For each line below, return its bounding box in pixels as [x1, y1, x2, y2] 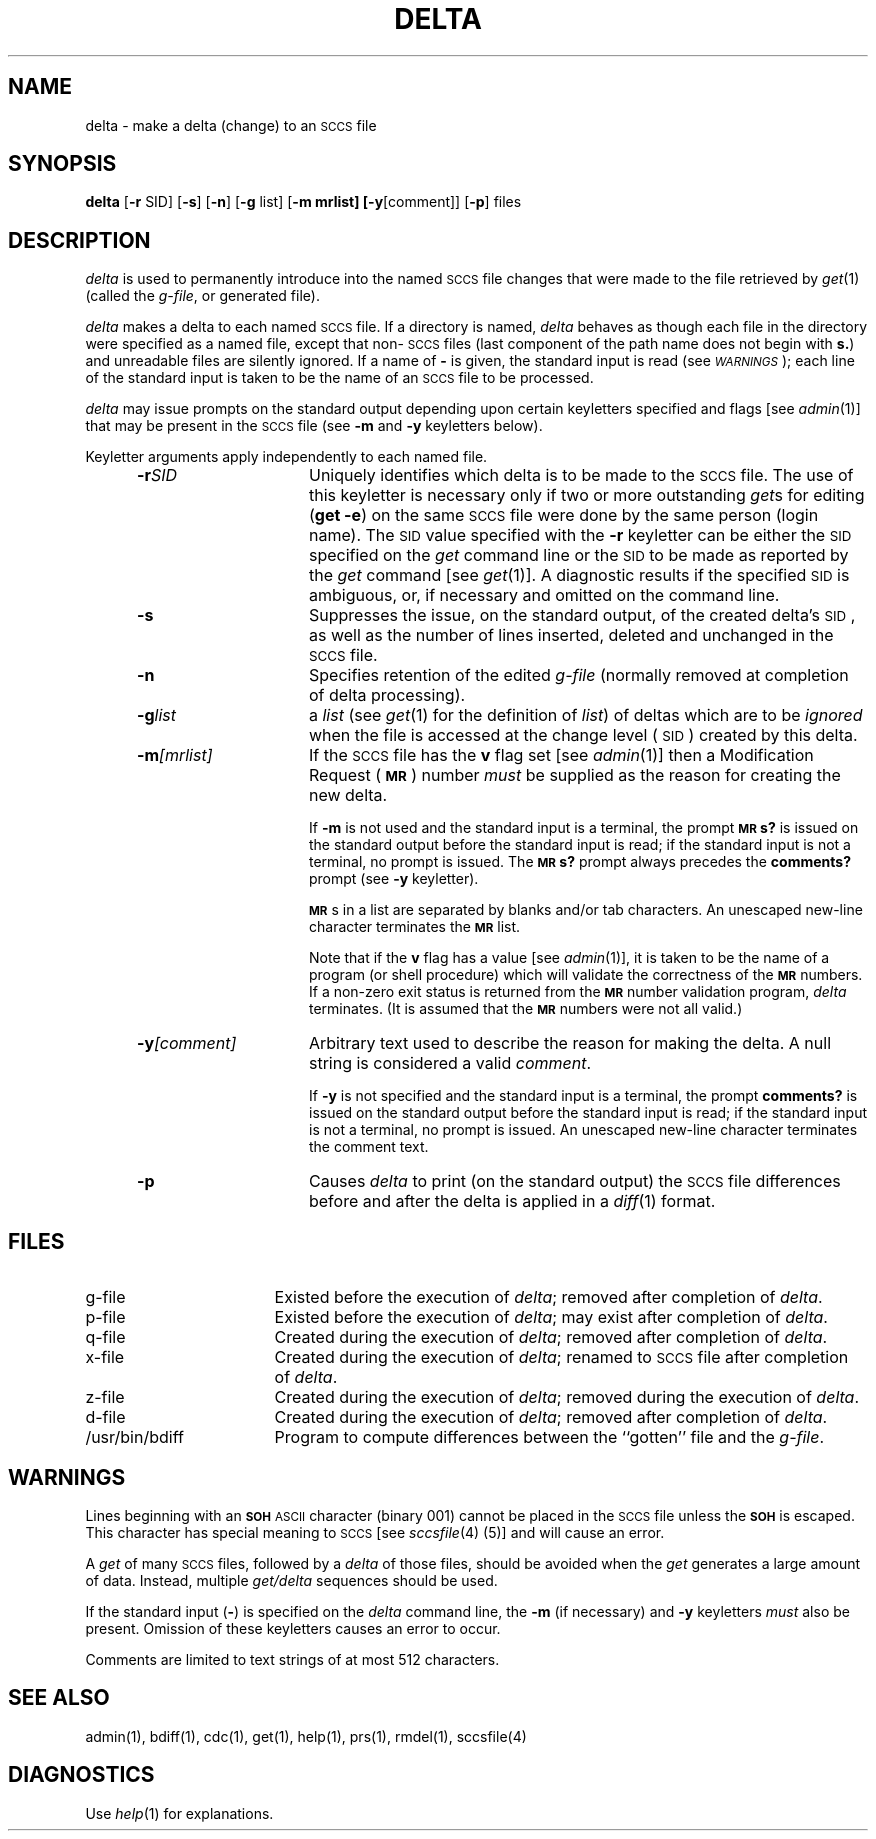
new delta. [308, 785, 388, 806]
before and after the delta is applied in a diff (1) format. [308, 1191, 716, 1212]
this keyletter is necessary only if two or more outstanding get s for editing [308, 485, 865, 506]
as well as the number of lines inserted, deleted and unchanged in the [308, 625, 834, 646]
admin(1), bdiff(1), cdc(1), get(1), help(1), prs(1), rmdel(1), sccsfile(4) [85, 1727, 527, 1745]
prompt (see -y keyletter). [309, 870, 479, 888]
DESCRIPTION [8, 227, 151, 253]
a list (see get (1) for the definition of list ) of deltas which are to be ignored [308, 705, 863, 726]
